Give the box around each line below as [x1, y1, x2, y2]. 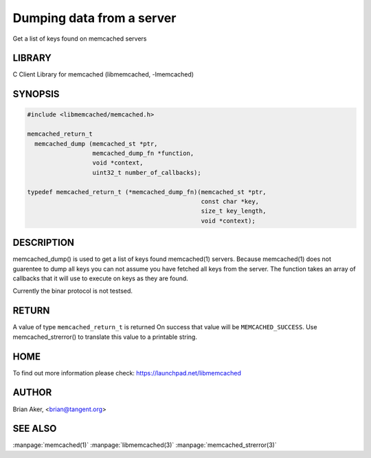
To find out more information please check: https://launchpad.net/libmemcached [12, 368, 242, 377]
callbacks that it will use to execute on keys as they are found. [12, 274, 188, 282]
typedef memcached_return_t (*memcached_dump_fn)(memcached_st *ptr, [27, 188, 267, 196]
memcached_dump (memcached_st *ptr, [34, 140, 158, 147]
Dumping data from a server [12, 10, 177, 25]
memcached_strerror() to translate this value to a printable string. [12, 333, 197, 341]
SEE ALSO [12, 423, 57, 435]
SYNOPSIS [12, 88, 60, 100]
